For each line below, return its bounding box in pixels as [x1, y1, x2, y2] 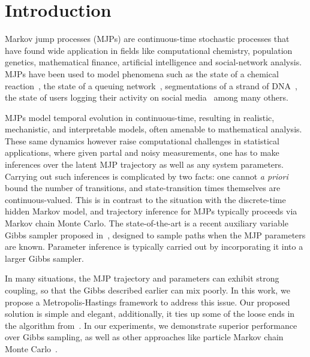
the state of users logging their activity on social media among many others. [5, 91, 288, 104]
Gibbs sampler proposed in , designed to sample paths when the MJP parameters [5, 228, 306, 241]
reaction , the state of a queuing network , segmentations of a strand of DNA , [5, 79, 297, 92]
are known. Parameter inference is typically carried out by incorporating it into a [5, 240, 303, 253]
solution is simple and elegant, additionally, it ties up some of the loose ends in [5, 307, 295, 320]
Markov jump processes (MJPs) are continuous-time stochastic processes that [5, 32, 290, 45]
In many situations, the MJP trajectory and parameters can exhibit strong [5, 272, 279, 285]
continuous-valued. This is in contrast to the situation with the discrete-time [5, 193, 286, 205]
